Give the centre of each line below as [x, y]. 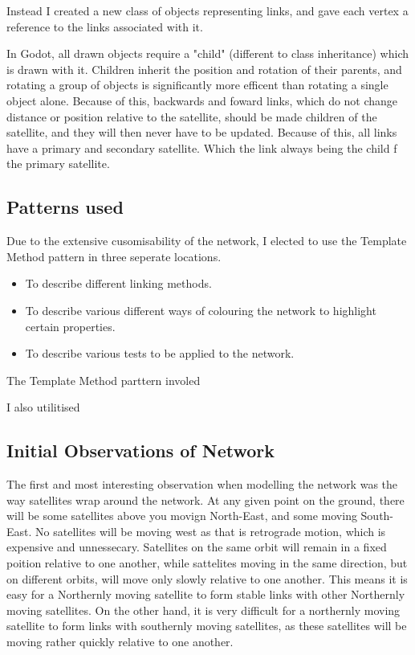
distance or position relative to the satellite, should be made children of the [192, 116]
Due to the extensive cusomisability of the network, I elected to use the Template [207, 241]
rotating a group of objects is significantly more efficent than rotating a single [197, 85]
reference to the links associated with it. [105, 26]
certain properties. [70, 326]
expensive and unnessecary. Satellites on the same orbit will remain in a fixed [197, 547]
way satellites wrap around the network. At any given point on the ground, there [205, 499]
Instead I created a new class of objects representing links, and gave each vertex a [207, 10]
